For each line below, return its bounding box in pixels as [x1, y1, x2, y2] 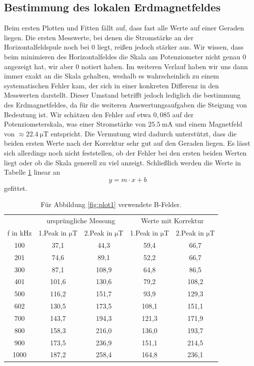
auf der [172, 109, 194, 119]
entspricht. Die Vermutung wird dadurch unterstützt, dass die [51, 128, 237, 138]
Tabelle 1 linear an [4, 167, 60, 177]
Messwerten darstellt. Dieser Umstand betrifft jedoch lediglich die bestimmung [4, 90, 241, 100]
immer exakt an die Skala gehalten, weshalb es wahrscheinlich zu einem [4, 71, 219, 81]
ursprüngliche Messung [46, 215, 115, 226]
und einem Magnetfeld [175, 119, 243, 129]
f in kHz [7, 227, 32, 237]
